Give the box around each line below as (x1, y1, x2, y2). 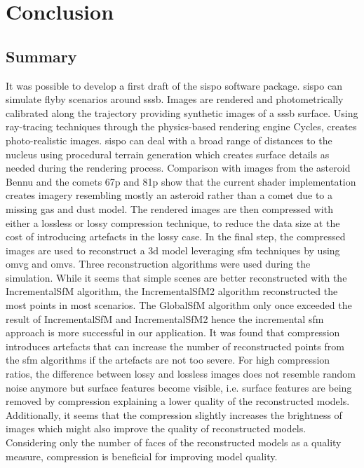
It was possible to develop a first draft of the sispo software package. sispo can (6, 78, 342, 92)
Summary (6, 45, 77, 67)
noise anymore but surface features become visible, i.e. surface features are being (6, 380, 352, 394)
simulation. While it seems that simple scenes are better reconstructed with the (6, 270, 347, 284)
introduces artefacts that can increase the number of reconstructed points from (6, 338, 344, 353)
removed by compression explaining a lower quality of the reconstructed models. (6, 394, 350, 408)
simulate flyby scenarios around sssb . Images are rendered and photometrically (6, 92, 344, 106)
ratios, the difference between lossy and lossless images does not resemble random (6, 366, 356, 381)
